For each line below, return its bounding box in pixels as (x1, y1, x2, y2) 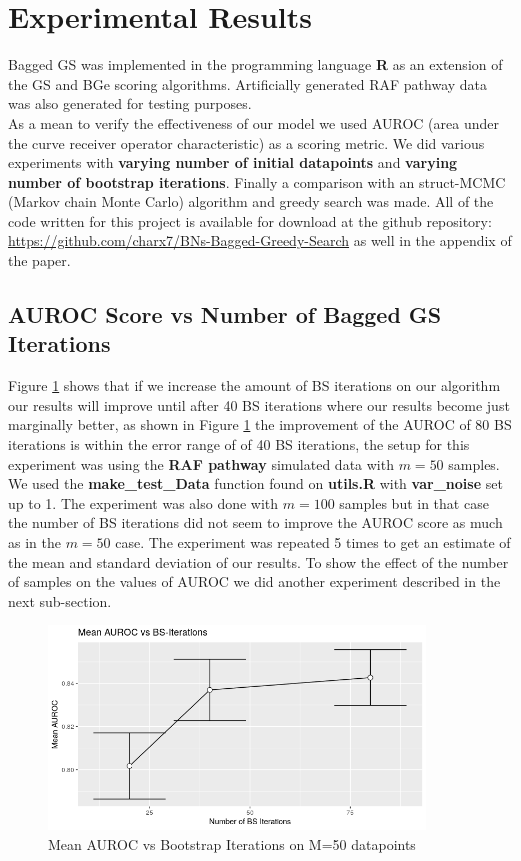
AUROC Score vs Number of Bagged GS (8, 299, 442, 330)
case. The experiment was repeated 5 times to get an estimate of (115, 532, 511, 552)
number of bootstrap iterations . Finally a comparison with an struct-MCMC (8, 171, 506, 192)
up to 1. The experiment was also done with (8, 492, 279, 513)
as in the (8, 532, 61, 552)
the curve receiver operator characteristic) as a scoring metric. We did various (8, 132, 485, 153)
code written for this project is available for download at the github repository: (8, 210, 492, 231)
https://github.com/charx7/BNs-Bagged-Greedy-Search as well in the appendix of (8, 230, 512, 251)
